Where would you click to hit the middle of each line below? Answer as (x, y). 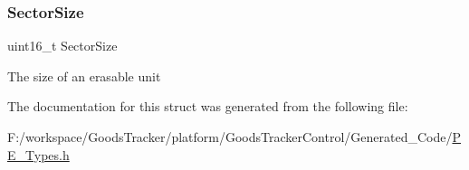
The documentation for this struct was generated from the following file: (208, 106)
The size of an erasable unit (84, 76)
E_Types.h (38, 154)
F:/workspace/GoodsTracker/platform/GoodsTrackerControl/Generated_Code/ (230, 137)
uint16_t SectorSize (62, 46)
